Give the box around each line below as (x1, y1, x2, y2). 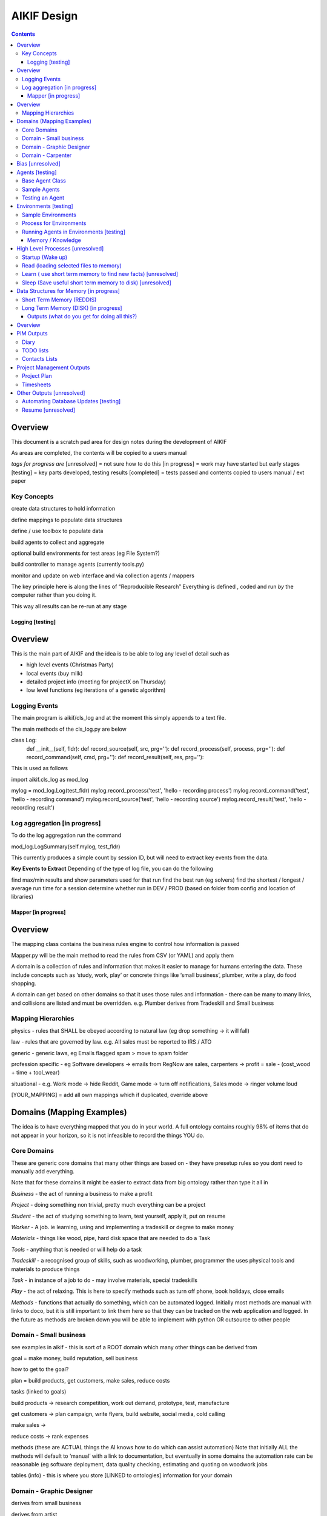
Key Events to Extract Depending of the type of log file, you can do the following (11, 865, 213, 873)
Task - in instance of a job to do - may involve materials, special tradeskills (11, 1276, 198, 1284)
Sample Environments (22, 211, 77, 218)
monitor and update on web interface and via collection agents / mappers (11, 572, 195, 579)
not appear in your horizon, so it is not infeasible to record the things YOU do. (11, 1132, 205, 1139)
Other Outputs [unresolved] (16, 389, 85, 397)
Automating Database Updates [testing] (22, 398, 121, 405)
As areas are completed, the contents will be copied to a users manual (11, 449, 187, 457)
